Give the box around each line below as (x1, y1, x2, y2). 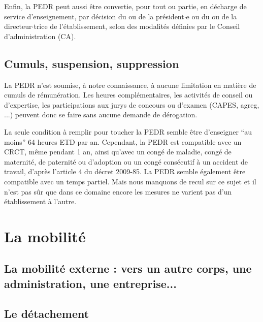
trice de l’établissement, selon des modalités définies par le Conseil (34, 21, 240, 31)
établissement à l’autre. (4, 196, 77, 207)
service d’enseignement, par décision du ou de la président (4, 11, 184, 21)
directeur (4, 21, 32, 31)
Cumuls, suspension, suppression (4, 55, 179, 71)
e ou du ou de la (186, 11, 237, 21)
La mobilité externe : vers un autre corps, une (4, 261, 252, 276)
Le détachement (4, 305, 89, 321)
